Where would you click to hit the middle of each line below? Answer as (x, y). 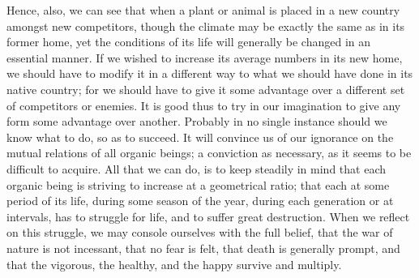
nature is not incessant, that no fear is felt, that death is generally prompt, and (203, 248)
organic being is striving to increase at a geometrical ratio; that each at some (198, 184)
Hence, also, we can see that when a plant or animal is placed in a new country (203, 10)
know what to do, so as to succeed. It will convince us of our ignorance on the (200, 137)
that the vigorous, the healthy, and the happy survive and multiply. (174, 264)
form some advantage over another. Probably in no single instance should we (197, 121)
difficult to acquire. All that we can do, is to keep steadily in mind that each (197, 168)
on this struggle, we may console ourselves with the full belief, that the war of (200, 232)
